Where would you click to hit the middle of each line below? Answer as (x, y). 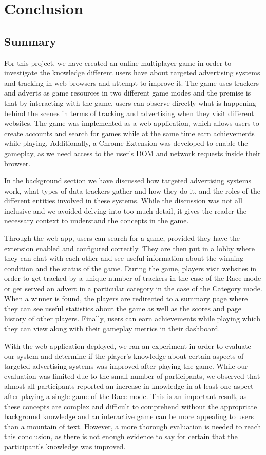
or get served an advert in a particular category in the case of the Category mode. (133, 288)
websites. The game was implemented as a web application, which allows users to (132, 123)
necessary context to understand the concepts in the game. (97, 221)
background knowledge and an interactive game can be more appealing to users (129, 416)
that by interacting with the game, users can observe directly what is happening (130, 102)
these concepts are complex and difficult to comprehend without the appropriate (131, 406)
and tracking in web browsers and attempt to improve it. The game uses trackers (132, 82)
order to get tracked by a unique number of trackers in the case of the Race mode (133, 278)
